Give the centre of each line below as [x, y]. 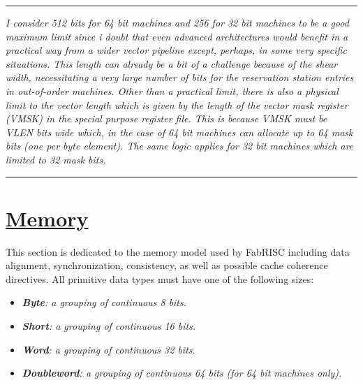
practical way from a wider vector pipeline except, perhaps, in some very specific [176, 50]
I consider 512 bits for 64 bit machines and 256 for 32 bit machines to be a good [177, 22]
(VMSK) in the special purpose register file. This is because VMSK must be [166, 118]
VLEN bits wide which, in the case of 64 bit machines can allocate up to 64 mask [179, 132]
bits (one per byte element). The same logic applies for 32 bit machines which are [180, 146]
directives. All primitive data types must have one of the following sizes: [160, 278]
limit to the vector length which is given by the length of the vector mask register [177, 104]
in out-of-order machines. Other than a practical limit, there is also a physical [172, 90]
